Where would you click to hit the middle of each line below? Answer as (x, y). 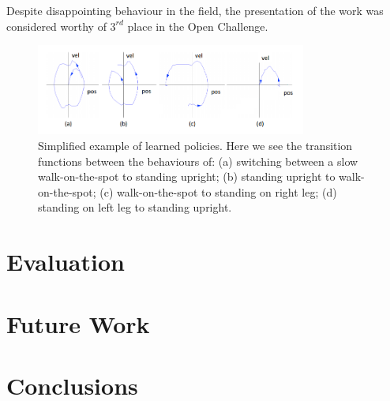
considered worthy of (56, 26)
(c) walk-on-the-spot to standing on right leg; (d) (218, 191)
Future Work (78, 323)
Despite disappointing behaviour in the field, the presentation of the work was (195, 10)
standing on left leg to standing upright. (135, 207)
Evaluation (66, 262)
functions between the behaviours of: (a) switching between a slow (198, 161)
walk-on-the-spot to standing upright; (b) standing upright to (187, 176)
